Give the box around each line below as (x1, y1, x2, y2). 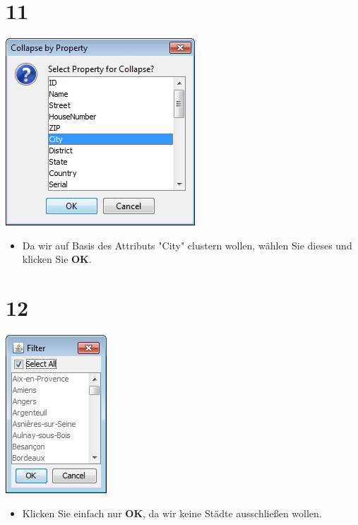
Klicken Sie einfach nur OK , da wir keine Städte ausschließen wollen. (22, 505, 322, 520)
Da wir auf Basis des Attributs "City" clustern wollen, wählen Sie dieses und (22, 237, 352, 252)
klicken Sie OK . (22, 252, 92, 266)
